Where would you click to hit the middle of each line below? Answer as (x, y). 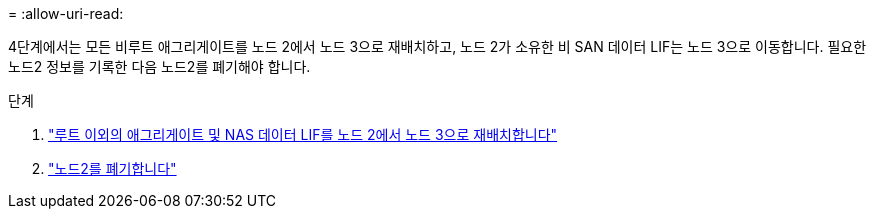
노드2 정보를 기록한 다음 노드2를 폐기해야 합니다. (159, 66)
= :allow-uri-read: (66, 13)
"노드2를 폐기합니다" (112, 168)
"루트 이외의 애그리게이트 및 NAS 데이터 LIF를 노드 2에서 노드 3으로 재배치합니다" (303, 134)
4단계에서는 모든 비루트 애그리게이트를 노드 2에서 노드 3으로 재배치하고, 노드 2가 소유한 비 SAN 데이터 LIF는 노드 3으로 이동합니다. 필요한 (437, 46)
